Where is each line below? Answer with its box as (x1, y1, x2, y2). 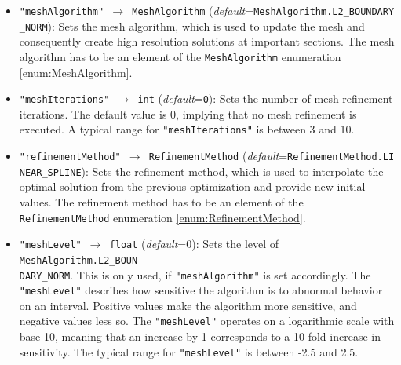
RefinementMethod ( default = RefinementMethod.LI (148, 148, 395, 164)
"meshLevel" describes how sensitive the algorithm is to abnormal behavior (19, 282, 383, 298)
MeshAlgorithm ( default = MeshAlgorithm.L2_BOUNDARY (132, 2, 395, 18)
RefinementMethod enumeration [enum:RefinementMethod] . (19, 209, 306, 225)
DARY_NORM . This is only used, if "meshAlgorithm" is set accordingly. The (19, 266, 371, 283)
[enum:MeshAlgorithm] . (19, 64, 133, 80)
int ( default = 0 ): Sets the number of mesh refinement (137, 90, 393, 107)
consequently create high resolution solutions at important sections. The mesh (19, 33, 395, 49)
